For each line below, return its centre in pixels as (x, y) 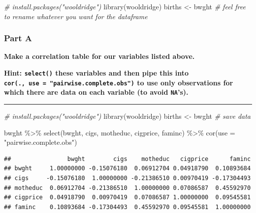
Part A (18, 38)
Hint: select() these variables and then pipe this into (96, 73)
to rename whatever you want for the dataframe (76, 16)
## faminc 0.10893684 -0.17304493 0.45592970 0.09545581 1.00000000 (128, 207)
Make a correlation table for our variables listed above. (99, 56)
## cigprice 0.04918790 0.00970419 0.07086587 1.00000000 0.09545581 (128, 198)
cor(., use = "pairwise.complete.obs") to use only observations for (119, 82)
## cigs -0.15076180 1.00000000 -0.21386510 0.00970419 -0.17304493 (128, 178)
